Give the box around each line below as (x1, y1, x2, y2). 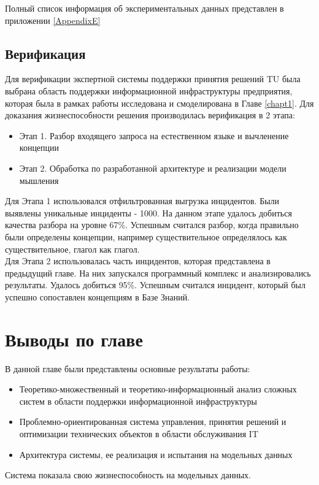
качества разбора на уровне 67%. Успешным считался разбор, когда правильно (5, 218, 299, 231)
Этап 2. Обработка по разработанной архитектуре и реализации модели (19, 161, 286, 174)
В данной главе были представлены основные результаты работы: (5, 362, 250, 375)
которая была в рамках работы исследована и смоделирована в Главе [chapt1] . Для (5, 96, 314, 109)
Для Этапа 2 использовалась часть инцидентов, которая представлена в (5, 254, 271, 267)
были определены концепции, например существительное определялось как (5, 230, 287, 243)
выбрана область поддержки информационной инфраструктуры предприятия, (5, 84, 293, 97)
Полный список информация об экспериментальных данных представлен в (5, 2, 284, 14)
